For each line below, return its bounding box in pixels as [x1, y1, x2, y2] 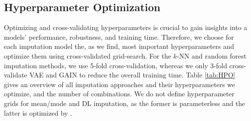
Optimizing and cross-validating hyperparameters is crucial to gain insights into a [4, 22, 248, 32]
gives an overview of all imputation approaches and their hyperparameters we [4, 79, 235, 89]
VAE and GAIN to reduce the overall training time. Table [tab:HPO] [29, 70, 235, 80]
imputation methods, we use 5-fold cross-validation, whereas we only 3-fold [4, 60, 227, 70]
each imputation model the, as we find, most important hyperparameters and [4, 41, 234, 51]
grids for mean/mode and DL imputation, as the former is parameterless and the [4, 98, 245, 108]
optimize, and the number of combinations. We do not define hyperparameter [4, 89, 234, 99]
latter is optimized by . [4, 107, 72, 118]
